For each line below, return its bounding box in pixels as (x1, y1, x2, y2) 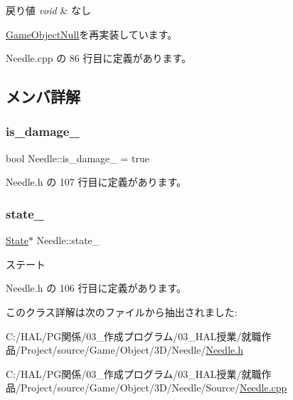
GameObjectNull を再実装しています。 (6, 26, 178, 41)
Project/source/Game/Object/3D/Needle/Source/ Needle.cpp (20, 380, 287, 395)
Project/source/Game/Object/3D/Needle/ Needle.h (20, 342, 243, 357)
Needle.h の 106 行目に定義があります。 (6, 280, 187, 295)
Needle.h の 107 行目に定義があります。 (6, 174, 187, 189)
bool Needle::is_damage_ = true (6, 150, 149, 165)
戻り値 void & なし (6, 3, 91, 17)
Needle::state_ (36, 233, 100, 248)
